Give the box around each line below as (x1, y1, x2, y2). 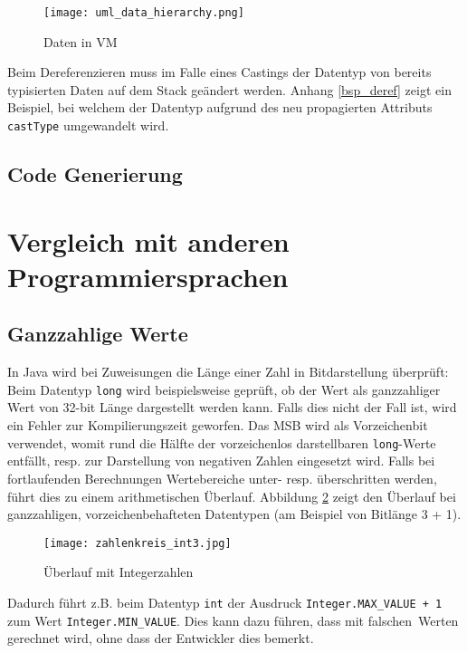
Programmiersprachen (7, 257, 289, 294)
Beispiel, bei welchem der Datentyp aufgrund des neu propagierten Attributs (7, 98, 433, 117)
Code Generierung (7, 160, 183, 188)
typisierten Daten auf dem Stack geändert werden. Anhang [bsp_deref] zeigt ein (7, 80, 452, 99)
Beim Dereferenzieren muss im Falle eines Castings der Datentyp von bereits (7, 62, 432, 82)
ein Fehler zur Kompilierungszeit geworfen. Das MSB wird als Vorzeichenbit (7, 416, 428, 435)
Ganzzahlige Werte (7, 320, 188, 348)
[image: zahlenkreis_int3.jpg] (43, 536, 232, 550)
